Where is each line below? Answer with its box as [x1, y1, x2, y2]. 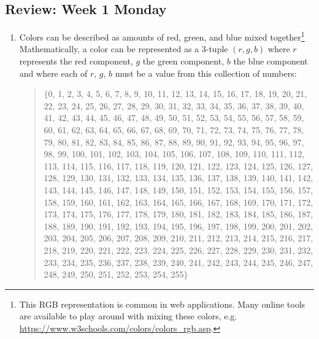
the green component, [142, 55, 225, 68]
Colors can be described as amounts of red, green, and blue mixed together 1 [19, 29, 305, 43]
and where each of [19, 66, 88, 79]
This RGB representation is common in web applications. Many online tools [19, 297, 306, 310]
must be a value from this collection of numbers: [115, 66, 297, 79]
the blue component [233, 55, 308, 68]
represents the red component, [19, 55, 133, 68]
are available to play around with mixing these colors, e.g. [19, 310, 237, 322]
